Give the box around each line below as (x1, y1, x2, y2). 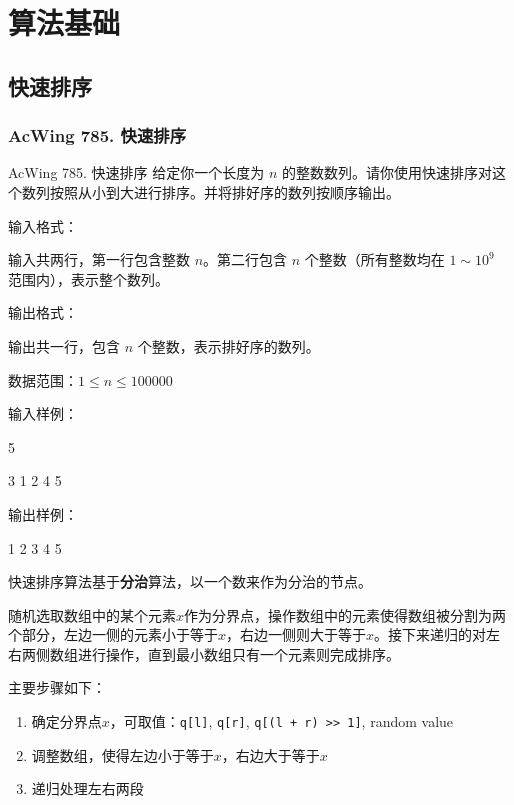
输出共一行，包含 (8, 335, 120, 356)
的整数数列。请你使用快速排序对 (282, 162, 493, 183)
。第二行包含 (203, 249, 288, 270)
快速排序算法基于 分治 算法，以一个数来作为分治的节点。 (8, 571, 372, 592)
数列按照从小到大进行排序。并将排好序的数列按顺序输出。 (21, 181, 400, 202)
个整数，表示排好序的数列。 (137, 335, 320, 356)
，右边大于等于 (221, 744, 320, 765)
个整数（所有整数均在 (304, 249, 445, 270)
